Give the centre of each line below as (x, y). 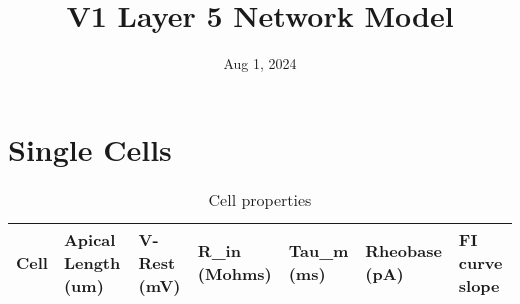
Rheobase (403, 251)
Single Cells (90, 148)
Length (92, 262)
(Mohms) (234, 274)
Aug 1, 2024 (260, 63)
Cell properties (260, 199)
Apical (89, 239)
